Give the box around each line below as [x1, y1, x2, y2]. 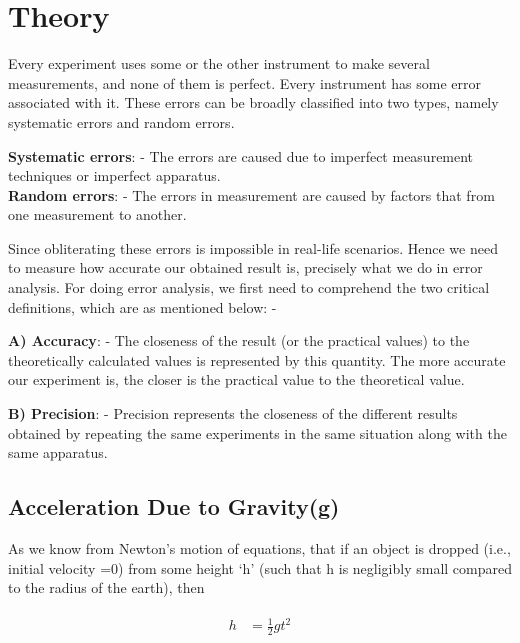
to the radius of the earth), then [8, 577, 205, 598]
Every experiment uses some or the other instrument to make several [8, 53, 430, 74]
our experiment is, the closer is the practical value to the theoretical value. [8, 369, 465, 390]
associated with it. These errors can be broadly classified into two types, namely [8, 92, 499, 113]
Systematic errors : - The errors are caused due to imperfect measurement [8, 145, 474, 166]
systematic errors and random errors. [8, 111, 235, 132]
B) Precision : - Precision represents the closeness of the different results [8, 403, 458, 424]
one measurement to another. [8, 204, 187, 225]
